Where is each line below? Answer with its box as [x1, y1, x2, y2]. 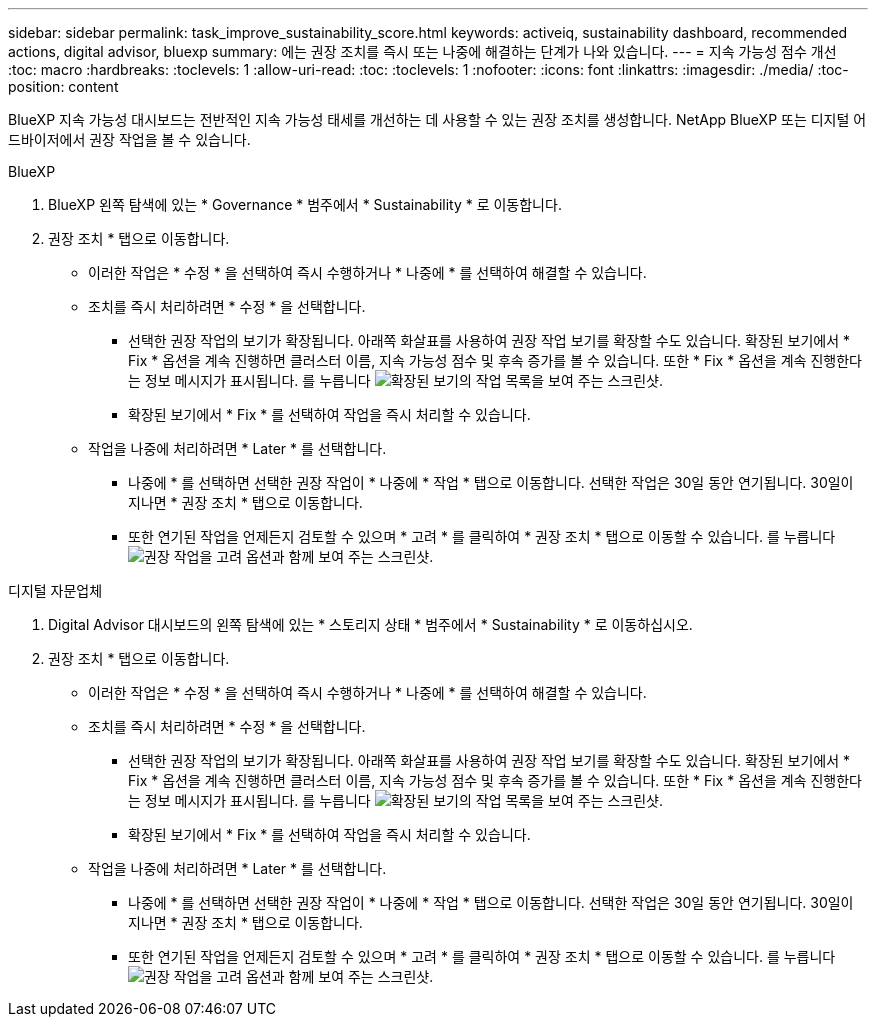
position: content [8, 78, 119, 95]
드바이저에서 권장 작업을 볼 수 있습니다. [8, 131, 251, 148]
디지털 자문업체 [8, 582, 103, 599]
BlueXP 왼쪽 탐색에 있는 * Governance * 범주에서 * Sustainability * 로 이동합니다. [48, 196, 562, 213]
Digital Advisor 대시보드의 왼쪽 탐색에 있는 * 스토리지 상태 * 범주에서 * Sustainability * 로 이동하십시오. [48, 616, 693, 633]
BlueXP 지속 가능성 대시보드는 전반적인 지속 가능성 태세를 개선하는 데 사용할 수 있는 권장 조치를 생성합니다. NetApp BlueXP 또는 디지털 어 [8, 111, 867, 128]
